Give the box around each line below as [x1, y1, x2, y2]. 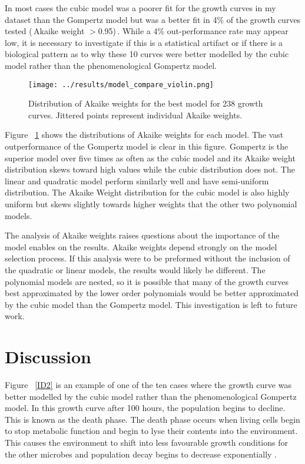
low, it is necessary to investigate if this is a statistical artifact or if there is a [5, 36, 283, 48]
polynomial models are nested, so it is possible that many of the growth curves [5, 275, 289, 287]
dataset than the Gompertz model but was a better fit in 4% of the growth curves [5, 13, 301, 25]
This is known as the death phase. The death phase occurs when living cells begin [5, 413, 300, 425]
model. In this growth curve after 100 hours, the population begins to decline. [5, 402, 286, 414]
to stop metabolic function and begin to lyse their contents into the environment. [5, 425, 298, 437]
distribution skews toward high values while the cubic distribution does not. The [5, 163, 295, 175]
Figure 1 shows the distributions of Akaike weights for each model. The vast [5, 128, 284, 141]
